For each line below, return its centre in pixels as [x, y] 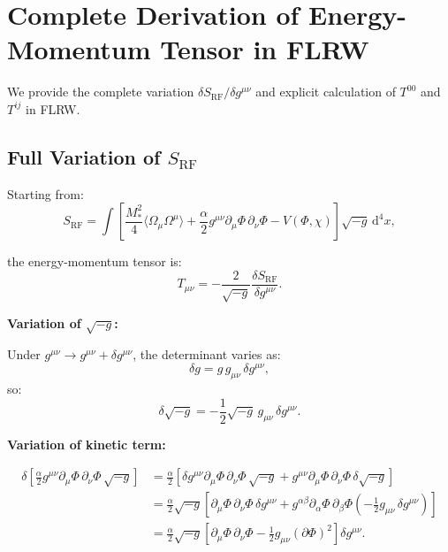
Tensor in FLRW [265, 49]
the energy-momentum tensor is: [95, 261]
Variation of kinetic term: [87, 444]
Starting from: [46, 193]
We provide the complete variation [101, 92]
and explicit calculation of [326, 92]
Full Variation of [84, 156]
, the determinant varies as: [207, 354]
